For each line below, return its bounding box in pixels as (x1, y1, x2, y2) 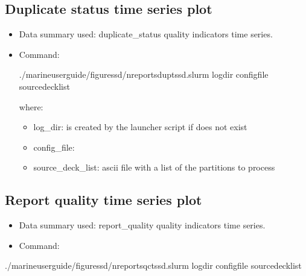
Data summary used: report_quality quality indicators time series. (19, 219, 266, 231)
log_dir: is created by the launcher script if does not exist (33, 121, 247, 133)
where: (19, 100, 43, 113)
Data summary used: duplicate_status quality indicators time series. (19, 28, 273, 40)
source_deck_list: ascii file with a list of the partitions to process (33, 161, 275, 174)
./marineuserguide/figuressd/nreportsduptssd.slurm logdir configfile (19, 68, 269, 81)
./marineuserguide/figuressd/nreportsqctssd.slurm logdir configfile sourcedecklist (5, 259, 302, 272)
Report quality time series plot (5, 190, 202, 209)
